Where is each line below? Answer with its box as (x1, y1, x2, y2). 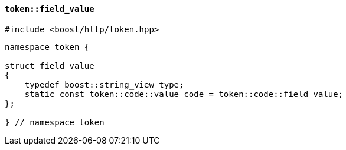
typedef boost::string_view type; (24, 79, 184, 89)
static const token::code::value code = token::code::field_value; (24, 89, 344, 99)
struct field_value (5, 61, 94, 71)
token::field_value (5, 4, 94, 14)
